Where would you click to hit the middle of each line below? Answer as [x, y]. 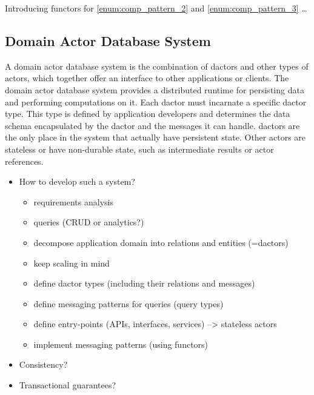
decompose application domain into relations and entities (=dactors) [161, 242]
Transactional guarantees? [68, 385]
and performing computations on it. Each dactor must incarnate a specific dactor [156, 101]
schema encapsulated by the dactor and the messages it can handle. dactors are [152, 125]
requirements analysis [73, 201]
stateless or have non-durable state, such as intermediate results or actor [139, 149]
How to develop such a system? [77, 181]
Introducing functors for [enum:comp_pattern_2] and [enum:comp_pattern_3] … [156, 8]
